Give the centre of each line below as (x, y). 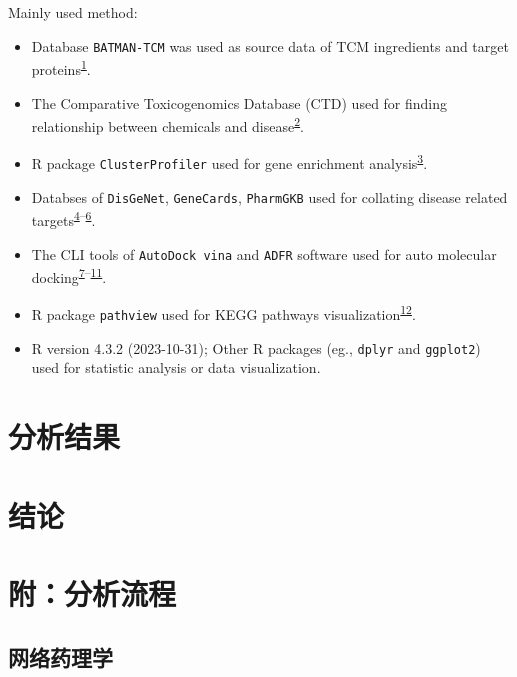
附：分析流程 (92, 592)
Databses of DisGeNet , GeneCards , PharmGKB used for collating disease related (269, 196)
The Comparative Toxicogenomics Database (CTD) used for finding (239, 102)
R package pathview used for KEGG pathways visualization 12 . (223, 313)
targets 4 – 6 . (63, 218)
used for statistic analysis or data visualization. (176, 367)
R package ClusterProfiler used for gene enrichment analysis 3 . (229, 161)
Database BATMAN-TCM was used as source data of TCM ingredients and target (270, 45)
